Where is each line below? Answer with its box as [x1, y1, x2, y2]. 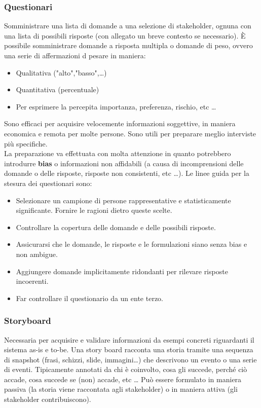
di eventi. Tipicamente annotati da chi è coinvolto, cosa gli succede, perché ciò [4, 364, 247, 375]
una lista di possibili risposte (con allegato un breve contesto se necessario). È [4, 30, 246, 41]
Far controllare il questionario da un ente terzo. [16, 292, 164, 303]
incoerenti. [16, 276, 49, 286]
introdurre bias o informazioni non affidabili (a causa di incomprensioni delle [4, 158, 244, 168]
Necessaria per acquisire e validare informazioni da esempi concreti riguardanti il [4, 334, 254, 345]
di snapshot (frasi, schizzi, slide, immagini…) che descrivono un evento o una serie [4, 354, 257, 364]
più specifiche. [4, 138, 48, 149]
